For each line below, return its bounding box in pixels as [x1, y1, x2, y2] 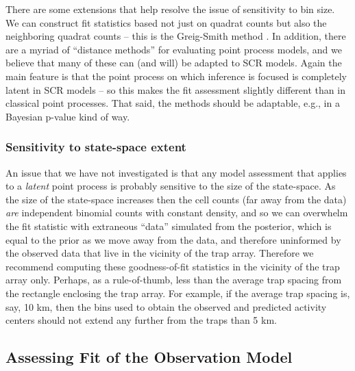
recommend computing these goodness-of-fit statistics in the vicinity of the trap [5, 259, 340, 273]
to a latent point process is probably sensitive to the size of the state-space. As [5, 179, 336, 193]
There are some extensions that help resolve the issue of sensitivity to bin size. [5, 2, 335, 16]
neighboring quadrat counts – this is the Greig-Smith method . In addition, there [5, 29, 346, 43]
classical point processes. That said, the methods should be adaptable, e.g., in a [5, 96, 340, 110]
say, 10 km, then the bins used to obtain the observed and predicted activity [5, 299, 327, 314]
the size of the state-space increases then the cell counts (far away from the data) [5, 192, 347, 206]
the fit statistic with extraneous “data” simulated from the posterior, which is [5, 218, 332, 233]
